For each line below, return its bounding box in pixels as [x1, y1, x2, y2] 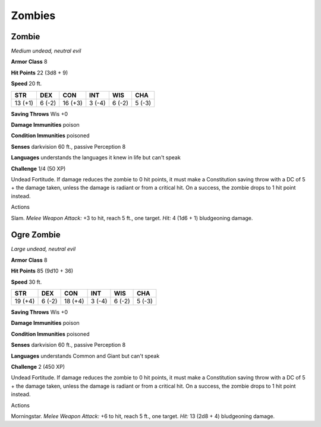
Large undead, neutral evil [11, 246, 76, 253]
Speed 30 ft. [11, 278, 42, 285]
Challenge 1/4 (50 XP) [11, 165, 66, 172]
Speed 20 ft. [11, 80, 42, 87]
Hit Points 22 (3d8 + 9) [11, 69, 68, 76]
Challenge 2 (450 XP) [11, 363, 65, 370]
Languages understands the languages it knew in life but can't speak [11, 154, 181, 161]
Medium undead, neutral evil [11, 48, 81, 55]
